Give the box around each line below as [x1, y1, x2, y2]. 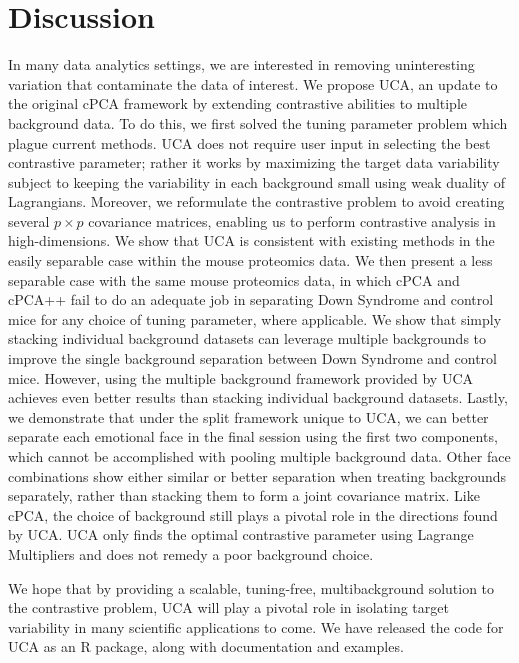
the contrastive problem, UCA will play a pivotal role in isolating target [8, 597, 449, 618]
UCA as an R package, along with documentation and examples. [8, 636, 404, 657]
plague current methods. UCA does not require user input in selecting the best [8, 132, 491, 153]
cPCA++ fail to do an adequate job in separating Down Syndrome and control [8, 289, 494, 310]
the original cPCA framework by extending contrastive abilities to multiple [8, 93, 468, 114]
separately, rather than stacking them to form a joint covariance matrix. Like [8, 485, 480, 506]
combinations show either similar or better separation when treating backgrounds [8, 465, 507, 486]
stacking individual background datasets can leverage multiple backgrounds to [8, 328, 487, 349]
